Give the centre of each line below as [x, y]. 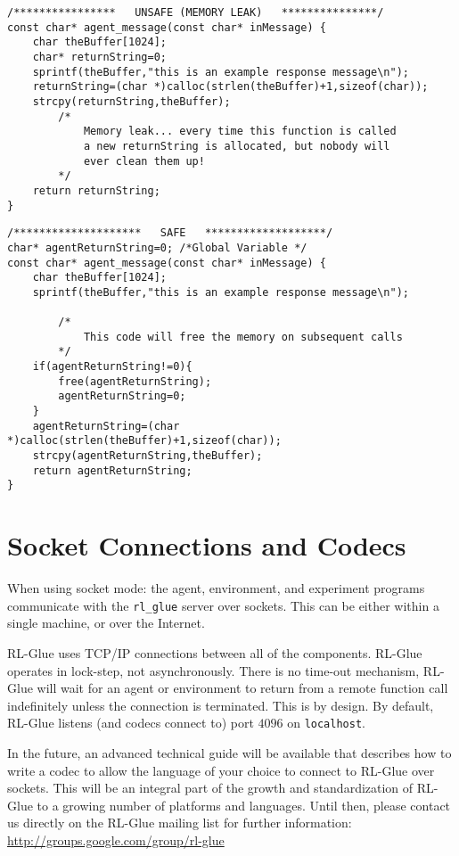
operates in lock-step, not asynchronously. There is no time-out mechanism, [213, 670]
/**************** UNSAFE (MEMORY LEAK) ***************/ [196, 12]
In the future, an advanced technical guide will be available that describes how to [229, 753]
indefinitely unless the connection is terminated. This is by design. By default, [221, 705]
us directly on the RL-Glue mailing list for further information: [180, 823]
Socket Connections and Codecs [207, 545]
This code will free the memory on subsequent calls [243, 337]
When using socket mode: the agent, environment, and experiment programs [216, 588]
